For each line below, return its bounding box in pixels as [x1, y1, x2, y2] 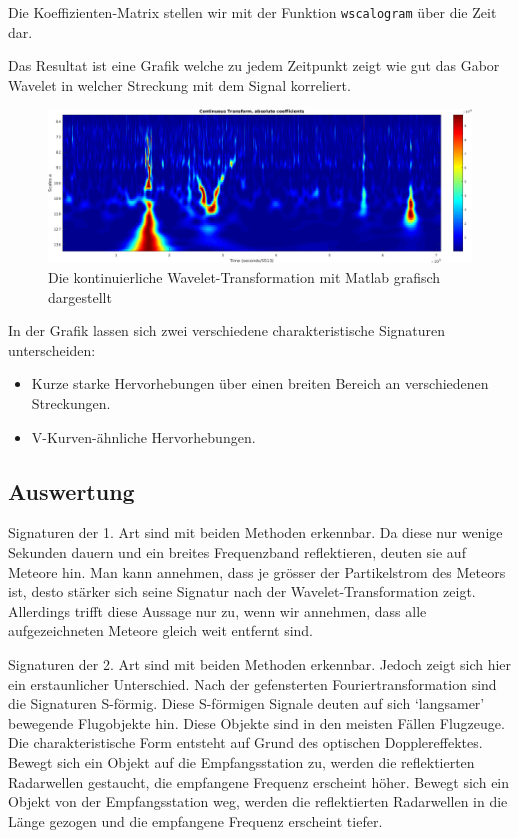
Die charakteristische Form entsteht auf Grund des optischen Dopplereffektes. [8, 732, 483, 753]
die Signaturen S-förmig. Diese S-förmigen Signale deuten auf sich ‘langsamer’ [8, 693, 485, 714]
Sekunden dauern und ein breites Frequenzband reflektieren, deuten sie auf [8, 542, 466, 563]
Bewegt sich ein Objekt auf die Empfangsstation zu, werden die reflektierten [8, 751, 475, 772]
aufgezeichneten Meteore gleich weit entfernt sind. [8, 620, 314, 641]
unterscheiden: [8, 339, 96, 360]
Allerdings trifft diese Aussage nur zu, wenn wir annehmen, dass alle [8, 600, 427, 621]
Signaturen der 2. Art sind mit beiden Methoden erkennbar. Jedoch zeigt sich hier [8, 653, 512, 674]
